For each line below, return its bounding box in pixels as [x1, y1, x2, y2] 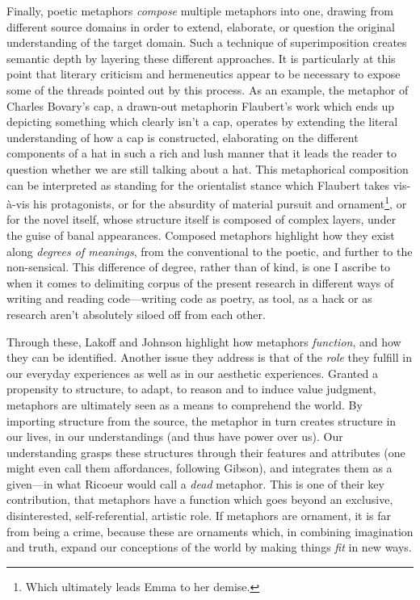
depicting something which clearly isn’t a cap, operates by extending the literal [6, 113, 398, 130]
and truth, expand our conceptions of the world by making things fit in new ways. [6, 539, 412, 556]
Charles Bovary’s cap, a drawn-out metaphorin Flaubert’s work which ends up [6, 97, 395, 114]
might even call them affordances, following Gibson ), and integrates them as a [6, 459, 393, 476]
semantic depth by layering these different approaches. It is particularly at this [6, 49, 396, 66]
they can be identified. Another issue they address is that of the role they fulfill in [6, 349, 412, 366]
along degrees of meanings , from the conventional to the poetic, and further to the [6, 242, 413, 259]
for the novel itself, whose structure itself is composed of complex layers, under [6, 211, 397, 228]
